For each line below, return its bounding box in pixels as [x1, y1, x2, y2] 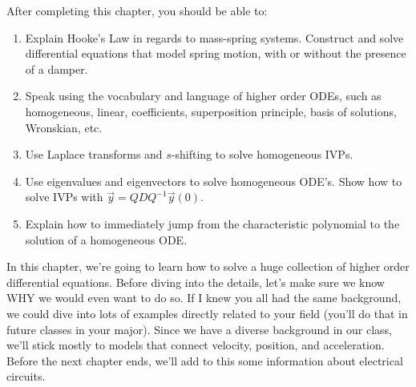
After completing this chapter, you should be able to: [6, 2, 268, 18]
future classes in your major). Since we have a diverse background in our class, [6, 320, 392, 337]
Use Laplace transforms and [25, 146, 163, 163]
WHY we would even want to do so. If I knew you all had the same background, [6, 289, 402, 306]
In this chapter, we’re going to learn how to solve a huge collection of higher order [6, 258, 410, 275]
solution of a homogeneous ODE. [25, 231, 188, 248]
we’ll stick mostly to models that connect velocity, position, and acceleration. [6, 337, 385, 353]
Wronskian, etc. [25, 119, 103, 135]
